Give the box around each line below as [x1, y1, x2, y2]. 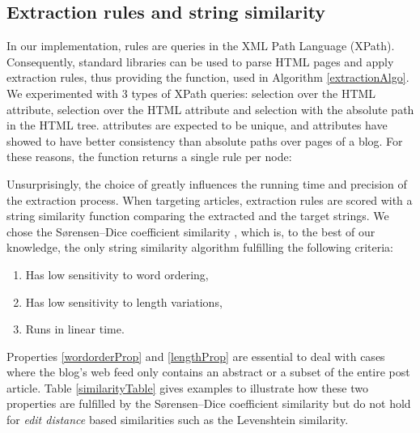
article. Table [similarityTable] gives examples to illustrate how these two [6, 379, 368, 396]
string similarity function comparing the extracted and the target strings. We [6, 207, 389, 224]
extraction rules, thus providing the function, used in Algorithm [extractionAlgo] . [6, 69, 409, 86]
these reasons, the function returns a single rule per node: [6, 148, 292, 165]
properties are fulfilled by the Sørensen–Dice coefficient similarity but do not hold [6, 395, 411, 412]
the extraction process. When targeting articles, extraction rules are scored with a [6, 191, 413, 208]
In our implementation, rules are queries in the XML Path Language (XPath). [6, 37, 395, 54]
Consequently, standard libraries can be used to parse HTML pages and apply [6, 53, 394, 70]
